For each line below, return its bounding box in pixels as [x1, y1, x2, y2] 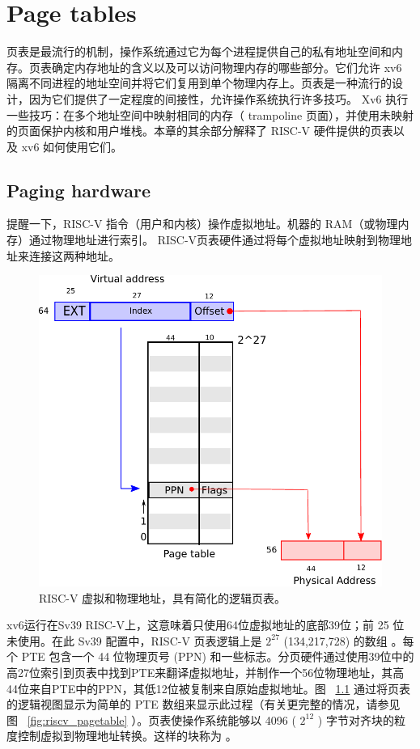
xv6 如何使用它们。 [21, 138, 123, 154]
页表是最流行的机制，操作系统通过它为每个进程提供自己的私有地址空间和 [6, 43, 392, 60]
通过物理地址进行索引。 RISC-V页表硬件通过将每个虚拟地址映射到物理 [28, 231, 401, 248]
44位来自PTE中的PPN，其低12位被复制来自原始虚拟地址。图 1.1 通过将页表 [6, 679, 410, 696]
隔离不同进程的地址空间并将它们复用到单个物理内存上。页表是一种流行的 [6, 74, 392, 91]
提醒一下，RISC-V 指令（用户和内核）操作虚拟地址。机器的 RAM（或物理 [6, 215, 398, 232]
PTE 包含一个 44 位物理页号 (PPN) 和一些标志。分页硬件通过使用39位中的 [21, 648, 414, 665]
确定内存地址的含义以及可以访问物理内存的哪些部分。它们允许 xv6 [51, 58, 402, 75]
